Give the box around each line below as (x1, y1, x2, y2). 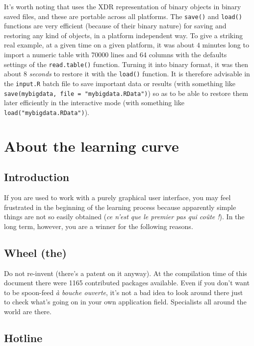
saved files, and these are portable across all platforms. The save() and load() (4, 11, 242, 21)
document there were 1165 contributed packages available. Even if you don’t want (4, 277, 250, 288)
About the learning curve (4, 136, 179, 156)
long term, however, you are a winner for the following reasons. (4, 221, 193, 231)
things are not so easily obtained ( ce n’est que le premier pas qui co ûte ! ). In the (4, 211, 245, 222)
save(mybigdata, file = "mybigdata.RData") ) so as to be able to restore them (4, 88, 248, 98)
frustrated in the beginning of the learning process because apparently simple (4, 202, 236, 212)
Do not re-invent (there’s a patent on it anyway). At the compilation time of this (4, 268, 247, 278)
